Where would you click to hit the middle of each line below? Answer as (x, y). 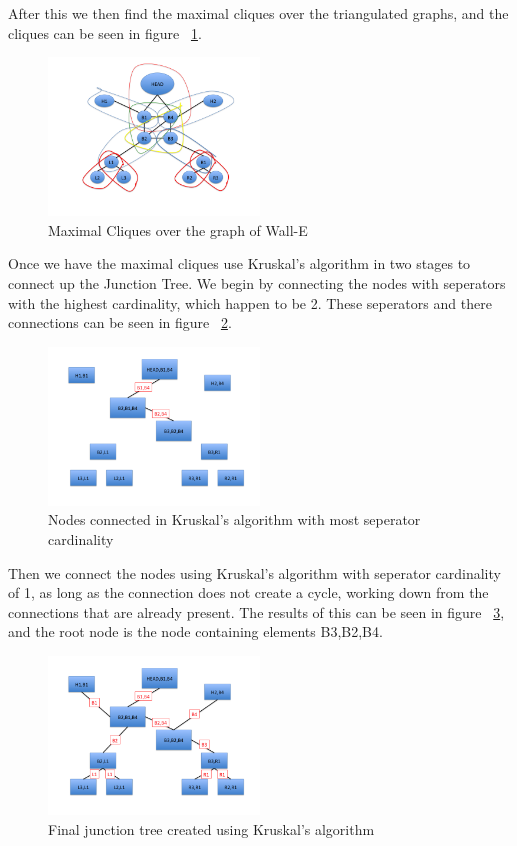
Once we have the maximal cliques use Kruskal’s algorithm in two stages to (239, 263)
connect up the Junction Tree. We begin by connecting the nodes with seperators (257, 282)
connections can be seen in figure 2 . (120, 322)
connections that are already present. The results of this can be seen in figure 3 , (256, 611)
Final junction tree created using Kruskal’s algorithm (211, 828)
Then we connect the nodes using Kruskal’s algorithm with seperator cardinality (254, 572)
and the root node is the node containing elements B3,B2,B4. (195, 631)
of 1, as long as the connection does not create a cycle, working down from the (248, 592)
